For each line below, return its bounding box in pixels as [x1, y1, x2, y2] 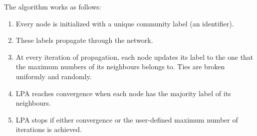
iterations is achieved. [15, 124, 82, 135]
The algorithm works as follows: [4, 1, 101, 11]
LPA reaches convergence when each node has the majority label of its [15, 88, 231, 98]
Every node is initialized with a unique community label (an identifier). [15, 18, 234, 28]
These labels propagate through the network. [15, 35, 153, 45]
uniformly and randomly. [15, 71, 92, 81]
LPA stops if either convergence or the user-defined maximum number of [15, 114, 238, 125]
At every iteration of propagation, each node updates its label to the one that [15, 51, 254, 62]
